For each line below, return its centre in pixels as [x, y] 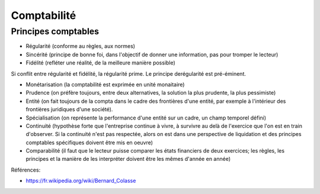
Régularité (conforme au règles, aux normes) [81, 46]
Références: [26, 170]
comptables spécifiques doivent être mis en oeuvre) [89, 143]
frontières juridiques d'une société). [69, 109]
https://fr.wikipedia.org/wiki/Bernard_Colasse [81, 181]
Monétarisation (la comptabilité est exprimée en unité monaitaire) [105, 84]
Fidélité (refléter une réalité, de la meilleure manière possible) [101, 63]
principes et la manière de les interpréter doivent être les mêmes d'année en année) [128, 159]
